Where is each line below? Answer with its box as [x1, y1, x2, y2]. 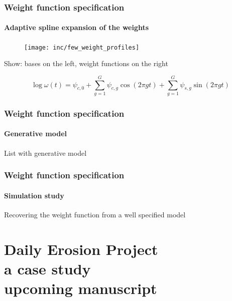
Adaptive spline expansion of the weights [4, 22, 149, 33]
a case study [4, 258, 91, 278]
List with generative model [4, 147, 87, 158]
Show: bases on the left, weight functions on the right [4, 58, 168, 69]
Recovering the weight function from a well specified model [4, 209, 186, 219]
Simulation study [4, 190, 64, 200]
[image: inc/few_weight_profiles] [24, 44, 140, 51]
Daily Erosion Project [4, 238, 158, 259]
